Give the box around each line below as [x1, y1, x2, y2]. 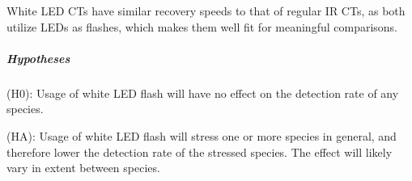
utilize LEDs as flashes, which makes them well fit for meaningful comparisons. [6, 18, 397, 35]
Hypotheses [6, 49, 70, 66]
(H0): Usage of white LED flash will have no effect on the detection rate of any [6, 84, 399, 101]
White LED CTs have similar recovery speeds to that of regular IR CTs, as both [6, 2, 406, 19]
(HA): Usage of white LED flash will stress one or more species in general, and [6, 127, 397, 144]
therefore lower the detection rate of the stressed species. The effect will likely [6, 143, 393, 160]
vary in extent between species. [6, 159, 160, 176]
